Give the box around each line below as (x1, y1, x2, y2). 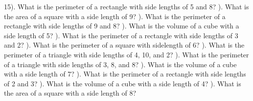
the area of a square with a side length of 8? (4, 88, 137, 98)
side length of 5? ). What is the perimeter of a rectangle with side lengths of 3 (4, 30, 238, 40)
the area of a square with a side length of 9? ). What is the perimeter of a (4, 11, 226, 21)
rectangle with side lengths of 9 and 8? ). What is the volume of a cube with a (4, 21, 239, 31)
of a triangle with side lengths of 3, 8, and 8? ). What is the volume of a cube (4, 59, 237, 69)
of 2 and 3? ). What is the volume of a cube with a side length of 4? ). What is (4, 78, 241, 88)
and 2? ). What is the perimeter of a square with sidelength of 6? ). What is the (4, 40, 245, 50)
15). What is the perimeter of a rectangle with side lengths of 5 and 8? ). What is (4, 1, 249, 11)
